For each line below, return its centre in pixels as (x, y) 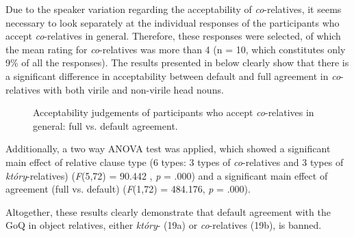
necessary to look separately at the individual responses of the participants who (173, 22)
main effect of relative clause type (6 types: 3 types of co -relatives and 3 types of (175, 162)
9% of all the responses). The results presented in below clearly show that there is (177, 62)
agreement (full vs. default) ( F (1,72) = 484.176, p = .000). (128, 189)
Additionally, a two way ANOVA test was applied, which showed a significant (168, 149)
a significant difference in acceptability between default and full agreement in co (173, 75)
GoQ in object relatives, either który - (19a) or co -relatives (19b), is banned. (164, 225)
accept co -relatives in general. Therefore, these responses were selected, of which (173, 36)
